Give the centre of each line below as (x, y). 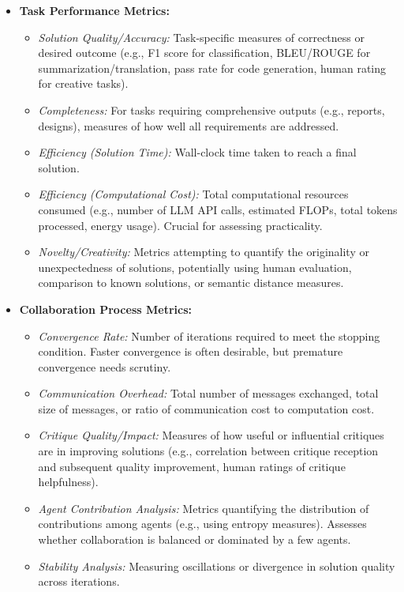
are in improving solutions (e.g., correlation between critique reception (208, 451)
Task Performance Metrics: (94, 10)
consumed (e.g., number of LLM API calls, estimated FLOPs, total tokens (218, 209)
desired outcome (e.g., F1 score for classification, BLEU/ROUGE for (204, 53)
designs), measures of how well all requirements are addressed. (189, 125)
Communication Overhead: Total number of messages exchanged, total (208, 393)
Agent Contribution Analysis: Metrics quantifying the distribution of (204, 508)
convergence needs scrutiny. (105, 366)
